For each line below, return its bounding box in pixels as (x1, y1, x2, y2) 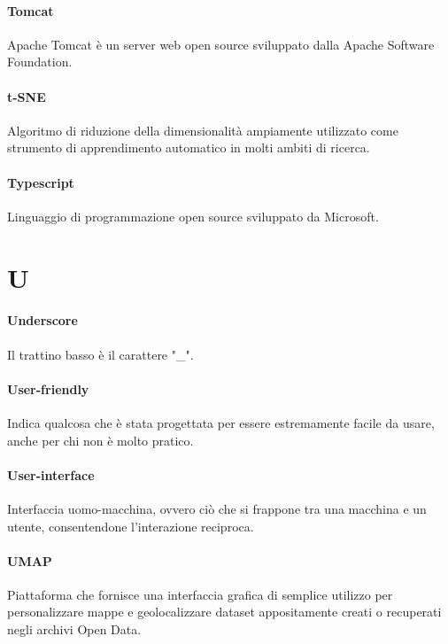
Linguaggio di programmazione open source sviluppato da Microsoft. (7, 206, 379, 225)
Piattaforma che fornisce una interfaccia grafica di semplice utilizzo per (7, 585, 393, 603)
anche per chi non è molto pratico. (7, 431, 194, 449)
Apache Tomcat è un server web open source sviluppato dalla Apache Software (7, 35, 435, 53)
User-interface (7, 465, 95, 484)
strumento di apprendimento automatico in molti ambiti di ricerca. (7, 138, 370, 157)
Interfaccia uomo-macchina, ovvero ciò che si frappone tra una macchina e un (7, 499, 427, 517)
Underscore (7, 311, 78, 330)
